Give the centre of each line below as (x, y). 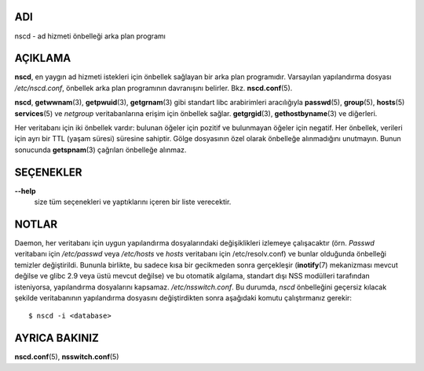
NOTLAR (36, 224)
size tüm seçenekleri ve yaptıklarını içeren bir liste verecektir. (133, 202)
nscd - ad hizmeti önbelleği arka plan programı (90, 36)
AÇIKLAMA (43, 58)
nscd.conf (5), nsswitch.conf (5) (67, 357)
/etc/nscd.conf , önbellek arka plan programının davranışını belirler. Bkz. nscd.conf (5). (154, 88)
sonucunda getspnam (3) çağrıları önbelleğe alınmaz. (101, 150)
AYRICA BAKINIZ (57, 338)
